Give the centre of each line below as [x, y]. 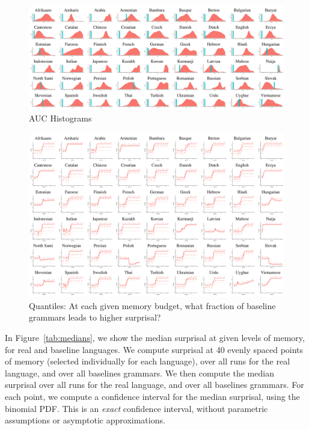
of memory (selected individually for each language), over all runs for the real [148, 361]
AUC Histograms [60, 118]
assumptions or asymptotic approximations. [85, 420]
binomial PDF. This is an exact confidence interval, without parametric [136, 408]
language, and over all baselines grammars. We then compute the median [139, 373]
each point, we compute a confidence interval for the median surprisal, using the [152, 396]
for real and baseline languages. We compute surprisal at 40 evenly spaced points [154, 349]
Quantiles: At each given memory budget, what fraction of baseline [152, 305]
